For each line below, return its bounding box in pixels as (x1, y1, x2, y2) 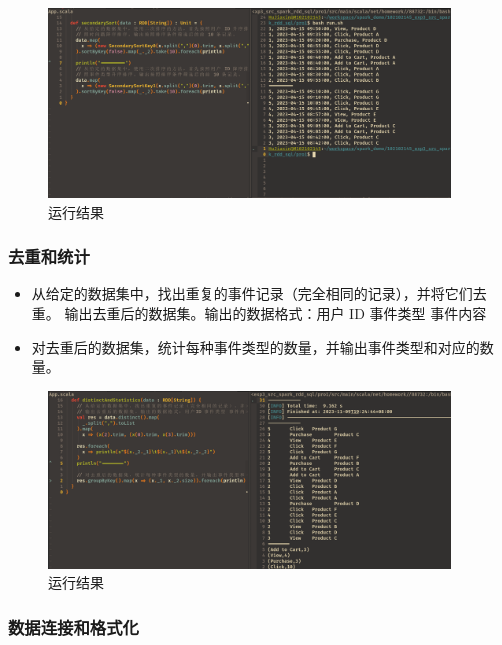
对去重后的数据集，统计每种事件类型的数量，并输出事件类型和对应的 (31, 336, 480, 357)
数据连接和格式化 (8, 614, 139, 639)
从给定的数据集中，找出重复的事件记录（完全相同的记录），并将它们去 (31, 283, 487, 304)
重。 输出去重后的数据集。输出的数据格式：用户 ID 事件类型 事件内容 (31, 302, 487, 323)
